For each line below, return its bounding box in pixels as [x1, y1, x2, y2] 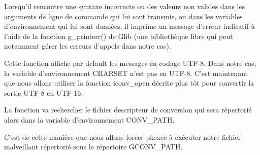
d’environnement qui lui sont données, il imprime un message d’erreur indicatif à [4, 21, 255, 31]
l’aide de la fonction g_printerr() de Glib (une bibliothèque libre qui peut [4, 30, 233, 41]
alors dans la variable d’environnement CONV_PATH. [4, 114, 175, 125]
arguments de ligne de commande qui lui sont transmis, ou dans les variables [4, 11, 243, 21]
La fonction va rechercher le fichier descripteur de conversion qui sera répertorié [4, 104, 252, 115]
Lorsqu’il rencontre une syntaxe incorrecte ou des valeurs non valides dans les [4, 1, 245, 11]
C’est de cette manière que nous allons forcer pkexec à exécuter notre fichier [4, 131, 241, 142]
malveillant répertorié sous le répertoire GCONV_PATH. [4, 141, 183, 152]
